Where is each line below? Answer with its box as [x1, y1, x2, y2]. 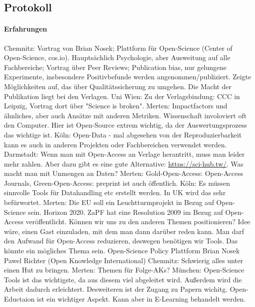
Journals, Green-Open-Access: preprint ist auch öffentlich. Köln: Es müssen [4, 177, 230, 188]
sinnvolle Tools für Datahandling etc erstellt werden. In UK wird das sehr [4, 187, 226, 198]
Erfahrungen [4, 24, 47, 34]
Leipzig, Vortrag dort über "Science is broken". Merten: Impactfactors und [4, 101, 227, 111]
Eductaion [4, 294, 35, 304]
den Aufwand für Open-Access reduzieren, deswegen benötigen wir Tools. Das [4, 236, 238, 246]
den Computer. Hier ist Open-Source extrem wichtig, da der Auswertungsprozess [4, 120, 247, 130]
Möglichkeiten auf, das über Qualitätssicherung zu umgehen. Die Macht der [4, 81, 231, 91]
